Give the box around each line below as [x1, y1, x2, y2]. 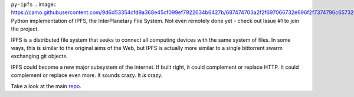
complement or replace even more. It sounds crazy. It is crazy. [11, 72, 163, 79]
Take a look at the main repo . [11, 82, 82, 89]
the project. [11, 25, 40, 32]
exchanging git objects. [11, 53, 68, 60]
